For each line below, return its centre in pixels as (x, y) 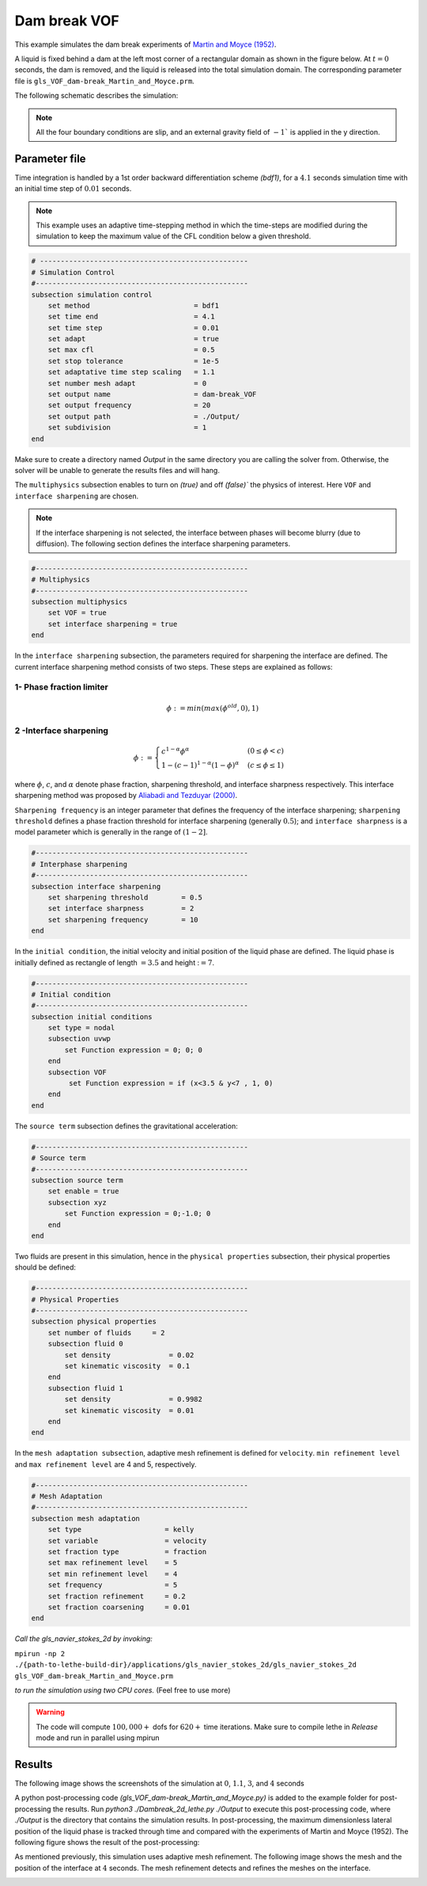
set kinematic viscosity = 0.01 (129, 1410)
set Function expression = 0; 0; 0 (134, 1050)
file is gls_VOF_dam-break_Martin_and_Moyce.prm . (105, 81)
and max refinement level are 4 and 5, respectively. (106, 1464)
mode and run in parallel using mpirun (98, 1738)
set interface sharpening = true (113, 624)
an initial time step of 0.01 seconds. (73, 189)
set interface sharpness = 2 (121, 909)
